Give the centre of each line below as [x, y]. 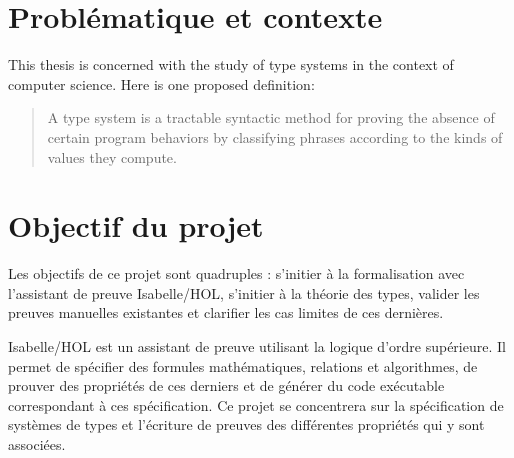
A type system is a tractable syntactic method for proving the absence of [271, 117]
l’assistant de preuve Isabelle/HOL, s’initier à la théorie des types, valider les [244, 292]
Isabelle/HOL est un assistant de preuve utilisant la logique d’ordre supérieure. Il [257, 346]
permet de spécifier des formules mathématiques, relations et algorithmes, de [243, 365]
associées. [37, 443]
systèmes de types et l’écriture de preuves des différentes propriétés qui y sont [246, 424]
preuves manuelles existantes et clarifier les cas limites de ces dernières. [226, 312]
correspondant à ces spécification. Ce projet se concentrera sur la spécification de [256, 404]
